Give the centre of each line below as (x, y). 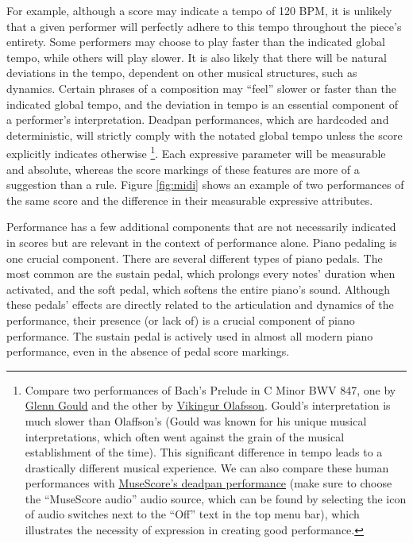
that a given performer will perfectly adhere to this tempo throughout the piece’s (204, 26)
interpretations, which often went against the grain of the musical (185, 436)
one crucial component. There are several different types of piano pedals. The (195, 258)
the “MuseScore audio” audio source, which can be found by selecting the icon (216, 498)
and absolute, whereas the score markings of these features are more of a (183, 169)
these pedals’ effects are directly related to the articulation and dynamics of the (200, 304)
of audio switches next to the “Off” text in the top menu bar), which (192, 514)
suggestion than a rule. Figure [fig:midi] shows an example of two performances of (205, 185)
